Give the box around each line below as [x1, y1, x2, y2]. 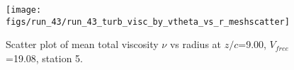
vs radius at [169, 37, 222, 52]
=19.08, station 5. [6, 50, 83, 65]
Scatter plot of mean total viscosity [6, 37, 159, 52]
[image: [6, 5, 42, 15]
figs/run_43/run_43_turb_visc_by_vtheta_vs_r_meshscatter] [6, 16, 290, 27]
